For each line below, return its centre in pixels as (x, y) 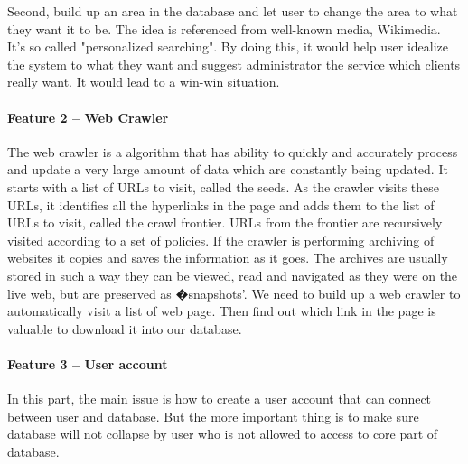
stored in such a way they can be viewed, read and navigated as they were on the (233, 275)
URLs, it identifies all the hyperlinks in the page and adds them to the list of (221, 204)
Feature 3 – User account (88, 363)
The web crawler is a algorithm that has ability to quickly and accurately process (233, 151)
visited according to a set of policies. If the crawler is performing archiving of (221, 240)
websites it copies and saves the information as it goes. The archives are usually (228, 258)
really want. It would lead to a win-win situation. (144, 82)
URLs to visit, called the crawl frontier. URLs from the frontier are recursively (225, 223)
